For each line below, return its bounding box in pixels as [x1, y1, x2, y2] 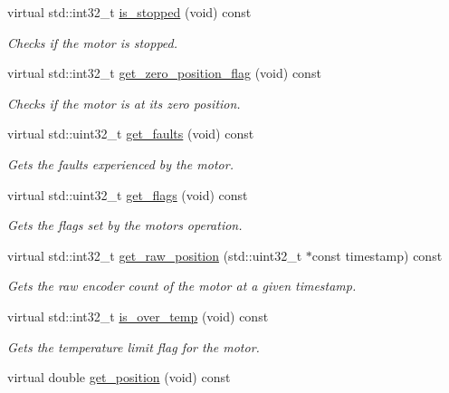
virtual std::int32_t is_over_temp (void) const [7, 306, 269, 325]
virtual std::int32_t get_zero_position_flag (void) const [7, 63, 321, 82]
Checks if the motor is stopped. [7, 33, 178, 52]
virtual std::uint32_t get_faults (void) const [7, 124, 254, 143]
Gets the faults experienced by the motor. [7, 154, 234, 173]
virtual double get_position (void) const [7, 368, 231, 387]
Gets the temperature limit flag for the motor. [7, 337, 260, 356]
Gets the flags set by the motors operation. [7, 216, 243, 235]
